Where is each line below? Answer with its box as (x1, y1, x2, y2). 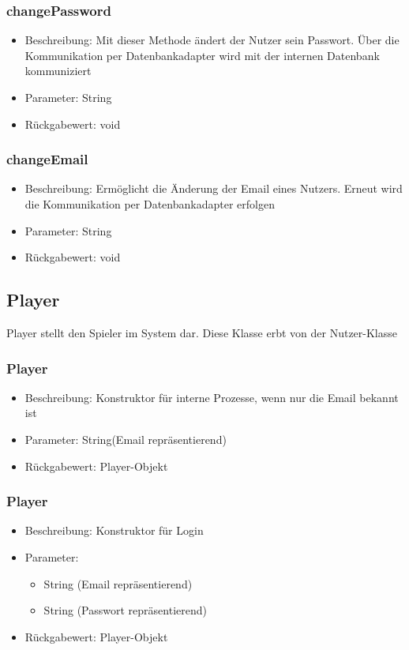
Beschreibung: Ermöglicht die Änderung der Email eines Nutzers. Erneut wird (24, 180, 403, 197)
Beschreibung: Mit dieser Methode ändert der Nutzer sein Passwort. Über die (24, 32, 400, 48)
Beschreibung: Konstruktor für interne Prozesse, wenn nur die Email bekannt (24, 389, 399, 405)
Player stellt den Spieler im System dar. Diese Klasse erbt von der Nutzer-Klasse (6, 324, 397, 340)
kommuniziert (24, 62, 92, 79)
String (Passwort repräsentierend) (43, 602, 207, 618)
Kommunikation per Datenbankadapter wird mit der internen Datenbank (24, 47, 380, 63)
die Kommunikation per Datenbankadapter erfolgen (24, 196, 275, 212)
